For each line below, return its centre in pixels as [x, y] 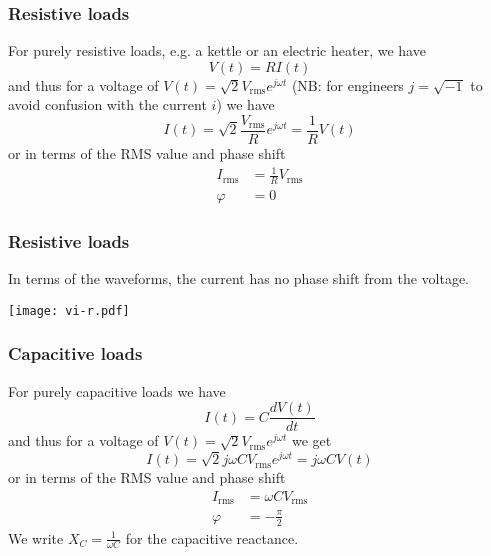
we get [311, 440]
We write [36, 537]
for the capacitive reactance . [212, 537]
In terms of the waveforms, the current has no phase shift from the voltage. [238, 278]
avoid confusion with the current [107, 104]
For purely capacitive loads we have [117, 390]
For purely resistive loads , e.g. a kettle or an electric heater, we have [217, 50]
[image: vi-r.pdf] [69, 310]
